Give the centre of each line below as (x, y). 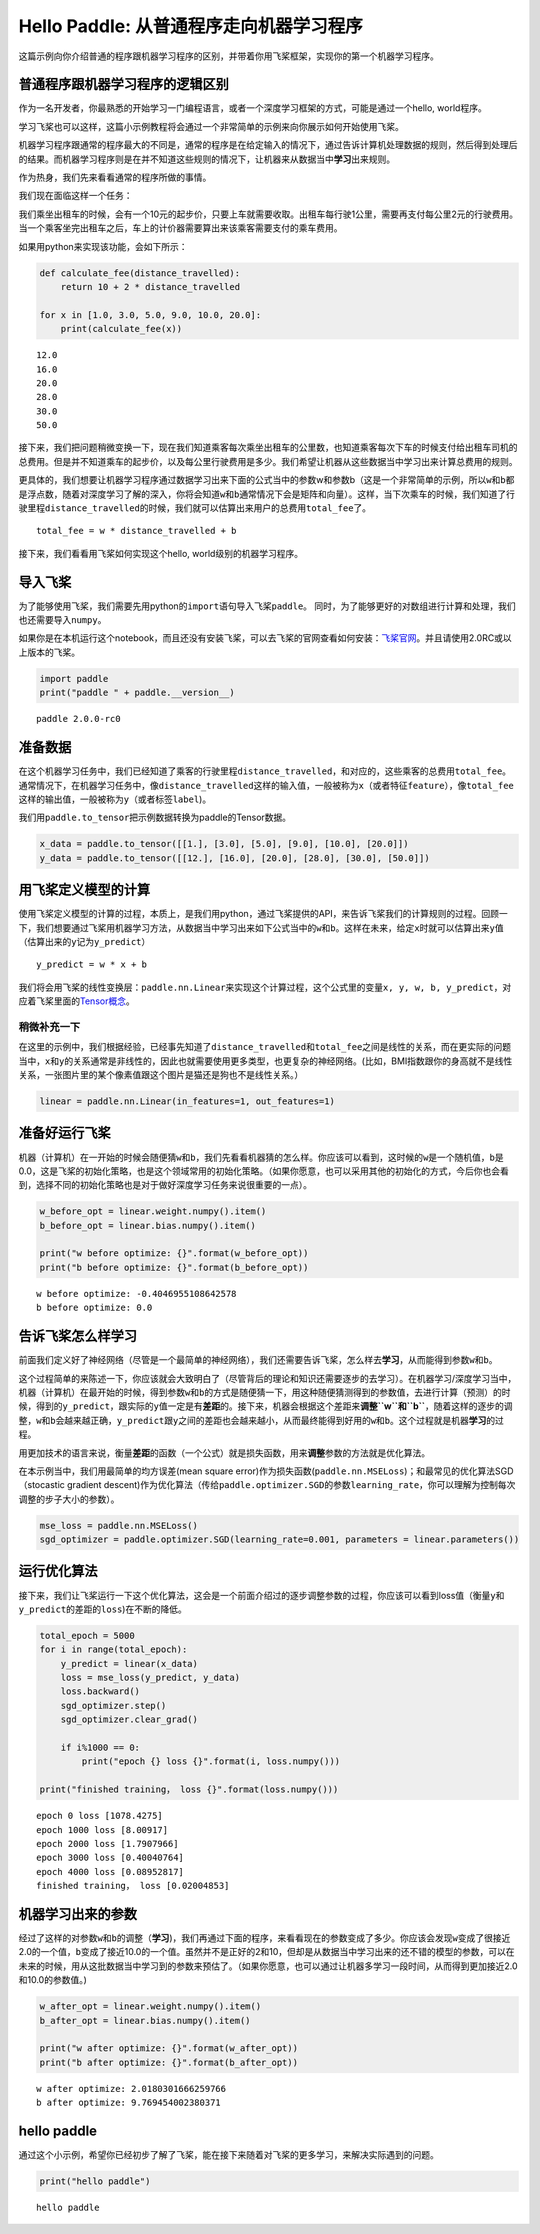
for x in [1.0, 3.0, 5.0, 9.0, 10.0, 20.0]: (150, 314)
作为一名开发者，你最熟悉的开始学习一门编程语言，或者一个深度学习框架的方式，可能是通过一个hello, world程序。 (252, 108)
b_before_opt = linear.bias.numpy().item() (148, 1225)
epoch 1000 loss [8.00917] (102, 1829)
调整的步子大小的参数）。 (69, 1499)
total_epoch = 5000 (87, 1635)
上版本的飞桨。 (49, 652)
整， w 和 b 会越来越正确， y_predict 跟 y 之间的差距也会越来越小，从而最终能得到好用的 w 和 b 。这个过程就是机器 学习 (252, 1420)
